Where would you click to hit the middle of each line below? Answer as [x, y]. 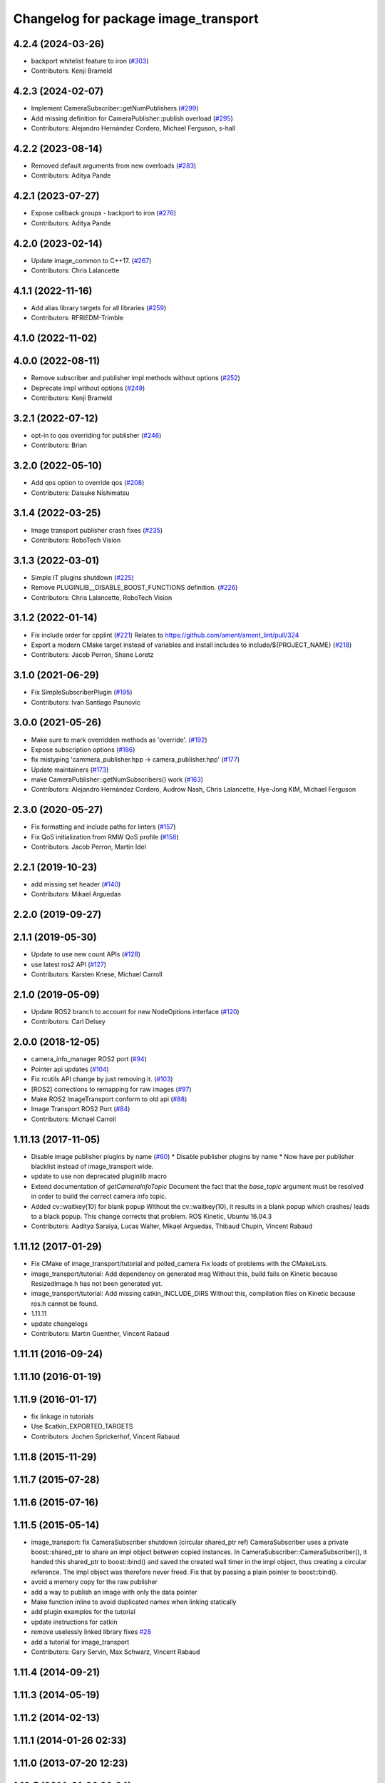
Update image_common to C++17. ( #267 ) [91, 260]
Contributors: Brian [59, 445]
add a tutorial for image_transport [80, 1642]
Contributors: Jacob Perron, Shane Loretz [92, 655]
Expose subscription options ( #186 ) [83, 750]
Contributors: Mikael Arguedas [76, 894]
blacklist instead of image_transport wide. [92, 1166]
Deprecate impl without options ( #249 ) [88, 388]
